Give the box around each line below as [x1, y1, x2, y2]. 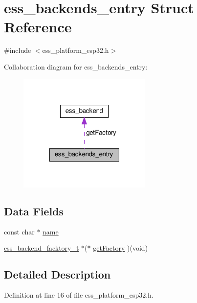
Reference [4, 17, 72, 37]
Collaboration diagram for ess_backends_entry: [4, 61, 148, 71]
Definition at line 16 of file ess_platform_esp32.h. [4, 290, 153, 300]
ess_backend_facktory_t [4, 243, 79, 253]
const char [4, 226, 35, 236]
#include [4, 45, 31, 55]
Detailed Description [4, 267, 111, 282]
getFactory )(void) [93, 243, 148, 253]
